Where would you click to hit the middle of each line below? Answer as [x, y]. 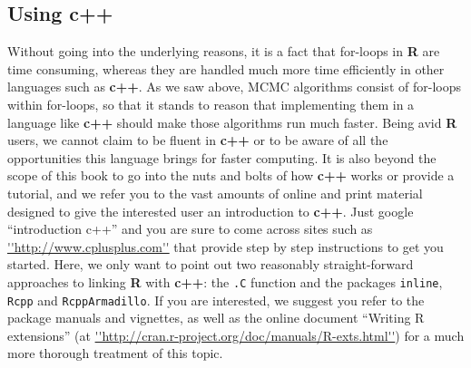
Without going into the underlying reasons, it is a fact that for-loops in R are [224, 51]
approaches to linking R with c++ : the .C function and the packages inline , [225, 281]
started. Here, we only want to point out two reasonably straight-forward [211, 264]
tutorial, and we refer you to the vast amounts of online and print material [215, 193]
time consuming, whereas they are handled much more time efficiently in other [226, 68]
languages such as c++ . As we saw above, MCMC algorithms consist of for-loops [234, 87]
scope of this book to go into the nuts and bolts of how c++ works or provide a [231, 175]
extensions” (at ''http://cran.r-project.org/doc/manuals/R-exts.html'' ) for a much [236, 335]
